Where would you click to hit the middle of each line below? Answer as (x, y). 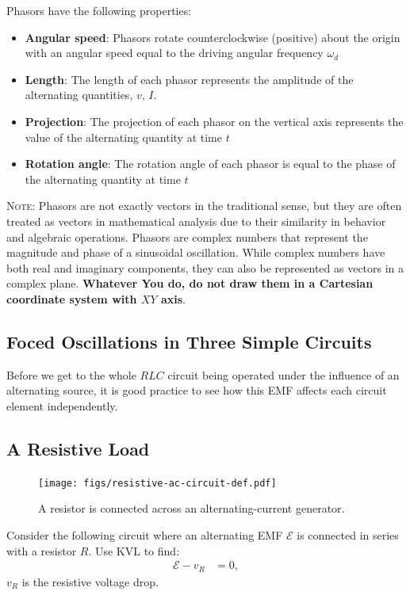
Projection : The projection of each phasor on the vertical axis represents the (214, 121)
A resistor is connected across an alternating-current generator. (192, 508)
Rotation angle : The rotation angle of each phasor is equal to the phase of (210, 164)
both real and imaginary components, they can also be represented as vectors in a (205, 267)
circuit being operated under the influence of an (284, 374)
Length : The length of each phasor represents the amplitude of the (189, 79)
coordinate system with (72, 298)
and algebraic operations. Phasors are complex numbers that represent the (187, 236)
